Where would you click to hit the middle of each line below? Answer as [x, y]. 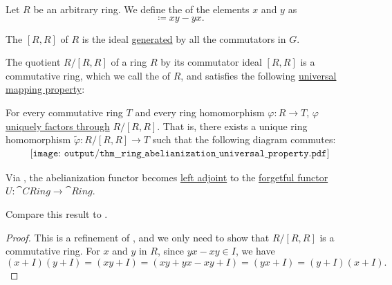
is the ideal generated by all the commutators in [184, 38]
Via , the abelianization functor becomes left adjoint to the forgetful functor [167, 177]
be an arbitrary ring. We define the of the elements [141, 9]
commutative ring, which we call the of [88, 75]
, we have [255, 251]
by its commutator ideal [211, 62]
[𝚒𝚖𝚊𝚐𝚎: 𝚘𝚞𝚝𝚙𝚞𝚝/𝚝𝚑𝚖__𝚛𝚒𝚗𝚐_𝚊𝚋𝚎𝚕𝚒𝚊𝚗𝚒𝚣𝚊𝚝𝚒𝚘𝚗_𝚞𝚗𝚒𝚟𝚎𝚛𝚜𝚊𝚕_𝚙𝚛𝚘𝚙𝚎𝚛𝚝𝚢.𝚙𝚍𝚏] [180, 153]
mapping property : [45, 89]
